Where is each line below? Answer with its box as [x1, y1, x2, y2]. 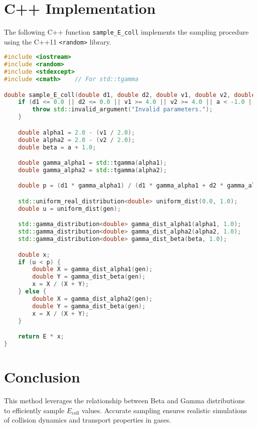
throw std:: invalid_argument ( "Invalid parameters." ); [32, 106, 213, 113]
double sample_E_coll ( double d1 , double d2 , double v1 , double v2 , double [4, 91, 256, 98]
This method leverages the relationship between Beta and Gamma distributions [4, 395, 245, 405]
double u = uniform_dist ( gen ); [18, 205, 121, 212]
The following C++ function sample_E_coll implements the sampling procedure [4, 27, 249, 37]
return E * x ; [18, 333, 64, 340]
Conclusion [4, 367, 81, 386]
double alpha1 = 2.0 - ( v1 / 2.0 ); [18, 129, 135, 136]
